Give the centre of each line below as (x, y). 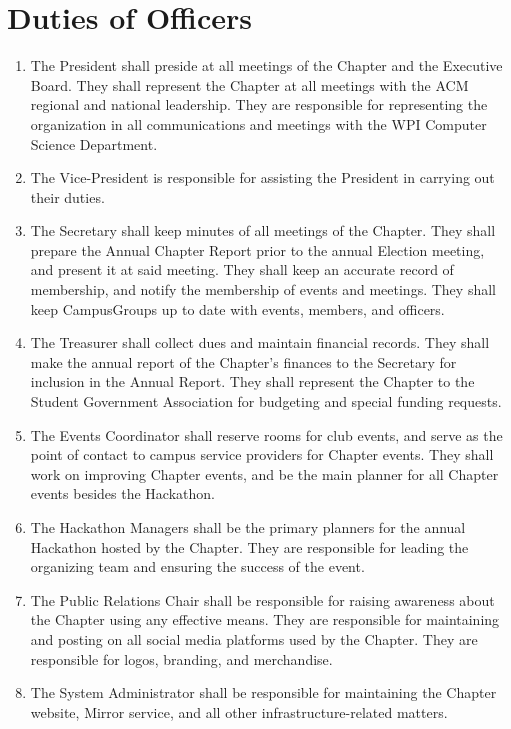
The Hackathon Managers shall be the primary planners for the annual (248, 527)
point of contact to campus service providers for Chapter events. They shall (262, 454)
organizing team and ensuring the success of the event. (197, 566)
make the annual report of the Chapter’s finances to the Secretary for (243, 361)
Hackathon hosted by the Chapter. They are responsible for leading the (249, 546)
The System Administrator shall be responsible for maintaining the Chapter (263, 692)
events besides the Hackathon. (122, 493)
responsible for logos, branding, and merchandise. (181, 658)
